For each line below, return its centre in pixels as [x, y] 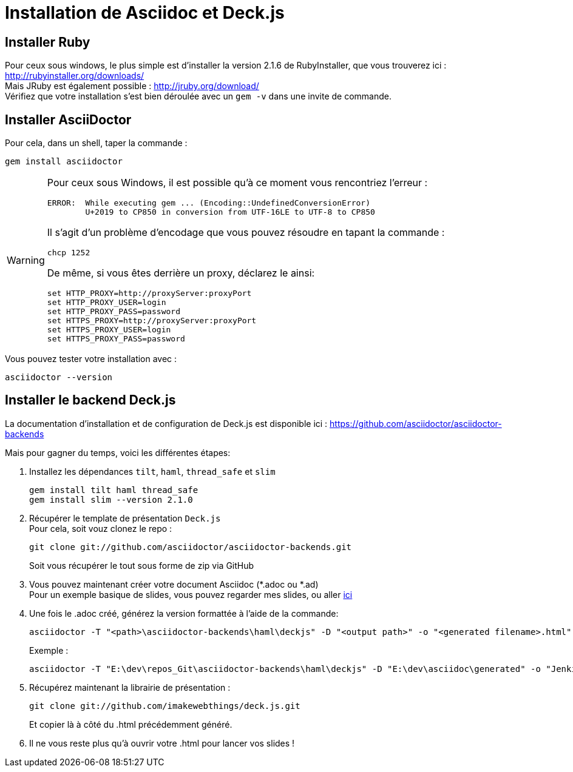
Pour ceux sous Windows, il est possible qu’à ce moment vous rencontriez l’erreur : [237, 183]
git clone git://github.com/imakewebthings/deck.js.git [165, 706]
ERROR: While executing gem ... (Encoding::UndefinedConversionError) [209, 203]
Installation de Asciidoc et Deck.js [145, 13]
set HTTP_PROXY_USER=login [107, 303]
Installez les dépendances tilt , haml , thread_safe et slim [152, 471]
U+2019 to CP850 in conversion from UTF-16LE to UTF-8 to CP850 [230, 212]
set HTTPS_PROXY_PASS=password [116, 339]
